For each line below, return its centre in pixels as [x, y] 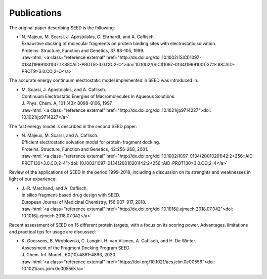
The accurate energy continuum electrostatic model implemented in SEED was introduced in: [104, 80]
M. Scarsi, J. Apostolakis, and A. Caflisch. [64, 90]
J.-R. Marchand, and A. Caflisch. [55, 188]
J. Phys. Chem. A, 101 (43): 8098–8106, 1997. [67, 103]
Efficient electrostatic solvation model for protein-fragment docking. [91, 142]
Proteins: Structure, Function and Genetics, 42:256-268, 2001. [85, 149]
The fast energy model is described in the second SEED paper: [73, 126]
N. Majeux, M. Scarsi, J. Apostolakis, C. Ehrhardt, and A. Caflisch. [88, 37]
